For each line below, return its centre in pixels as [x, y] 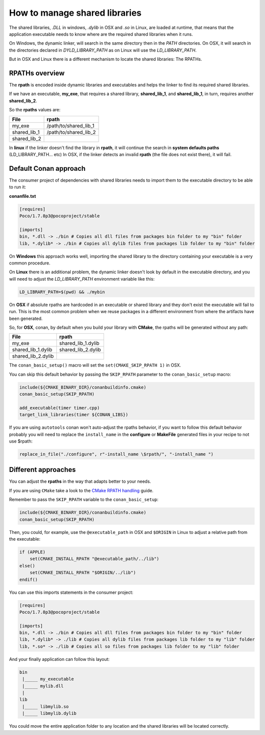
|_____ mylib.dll [43, 686]
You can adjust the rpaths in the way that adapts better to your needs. [80, 481]
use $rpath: [21, 441]
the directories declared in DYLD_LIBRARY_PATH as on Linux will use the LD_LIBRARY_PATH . [103, 50]
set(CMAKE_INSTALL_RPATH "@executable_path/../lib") [94, 559]
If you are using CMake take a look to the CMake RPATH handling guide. [81, 490]
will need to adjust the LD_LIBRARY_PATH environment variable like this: [82, 279]
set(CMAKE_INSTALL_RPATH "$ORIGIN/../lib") [83, 573]
